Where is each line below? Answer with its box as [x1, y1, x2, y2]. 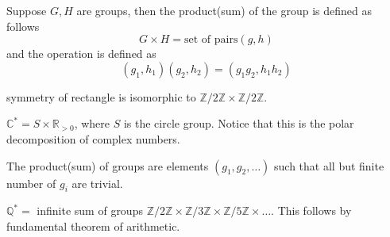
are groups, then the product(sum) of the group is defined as [76, 2, 372, 18]
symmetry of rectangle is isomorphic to [6, 88, 196, 105]
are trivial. [71, 174, 123, 191]
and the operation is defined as [6, 45, 156, 62]
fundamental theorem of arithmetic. [6, 217, 180, 234]
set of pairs [183, 34, 238, 46]
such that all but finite [274, 157, 384, 174]
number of [6, 174, 56, 191]
